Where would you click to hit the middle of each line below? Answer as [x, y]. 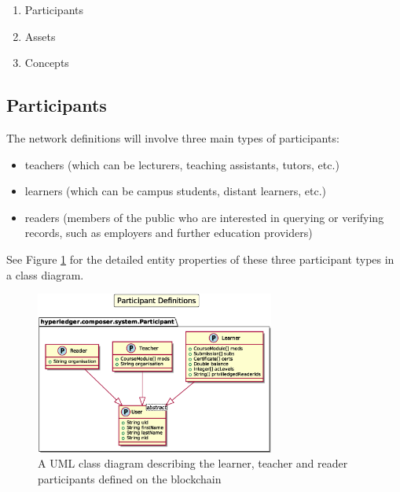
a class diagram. [45, 274]
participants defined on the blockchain [130, 479]
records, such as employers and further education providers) [169, 233]
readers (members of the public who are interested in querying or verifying [204, 217]
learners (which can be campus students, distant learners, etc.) [176, 191]
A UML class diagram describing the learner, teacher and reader [193, 463]
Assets [40, 36]
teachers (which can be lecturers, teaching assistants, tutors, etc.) [182, 164]
